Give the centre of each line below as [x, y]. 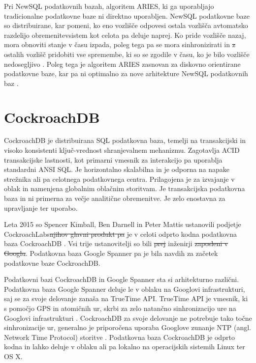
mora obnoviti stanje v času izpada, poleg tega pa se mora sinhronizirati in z [120, 44]
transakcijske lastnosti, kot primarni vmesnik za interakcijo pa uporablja [113, 159]
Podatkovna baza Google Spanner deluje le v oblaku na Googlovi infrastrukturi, [125, 289]
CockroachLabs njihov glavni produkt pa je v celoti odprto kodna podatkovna [120, 234]
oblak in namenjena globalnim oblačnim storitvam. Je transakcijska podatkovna [125, 188]
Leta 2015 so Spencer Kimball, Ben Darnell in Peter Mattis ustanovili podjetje [123, 224]
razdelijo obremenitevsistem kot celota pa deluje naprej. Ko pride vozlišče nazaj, [125, 35]
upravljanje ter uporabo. [41, 208]
